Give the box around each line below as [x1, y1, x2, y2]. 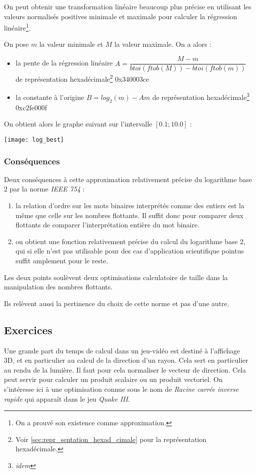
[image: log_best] [4, 136, 64, 143]
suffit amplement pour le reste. [15, 255, 108, 266]
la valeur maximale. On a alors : [114, 39, 212, 49]
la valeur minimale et [39, 39, 103, 49]
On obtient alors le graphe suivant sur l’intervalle [4, 119, 153, 129]
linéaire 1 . [4, 21, 31, 32]
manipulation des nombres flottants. [4, 282, 113, 292]
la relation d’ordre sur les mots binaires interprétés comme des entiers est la [15, 200, 245, 211]
